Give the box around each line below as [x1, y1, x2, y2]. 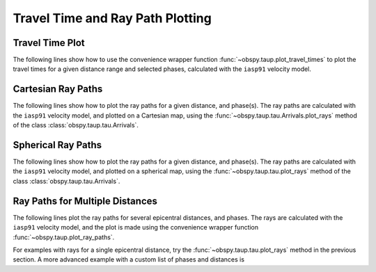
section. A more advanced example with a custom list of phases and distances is [13, 255, 245, 264]
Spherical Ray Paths [13, 139, 102, 151]
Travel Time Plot [13, 37, 85, 49]
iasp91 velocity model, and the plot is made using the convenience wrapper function [13, 223, 259, 232]
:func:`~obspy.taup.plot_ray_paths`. [13, 233, 115, 241]
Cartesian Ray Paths [13, 83, 103, 95]
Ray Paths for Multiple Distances [13, 195, 158, 207]
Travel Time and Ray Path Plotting [13, 10, 212, 26]
